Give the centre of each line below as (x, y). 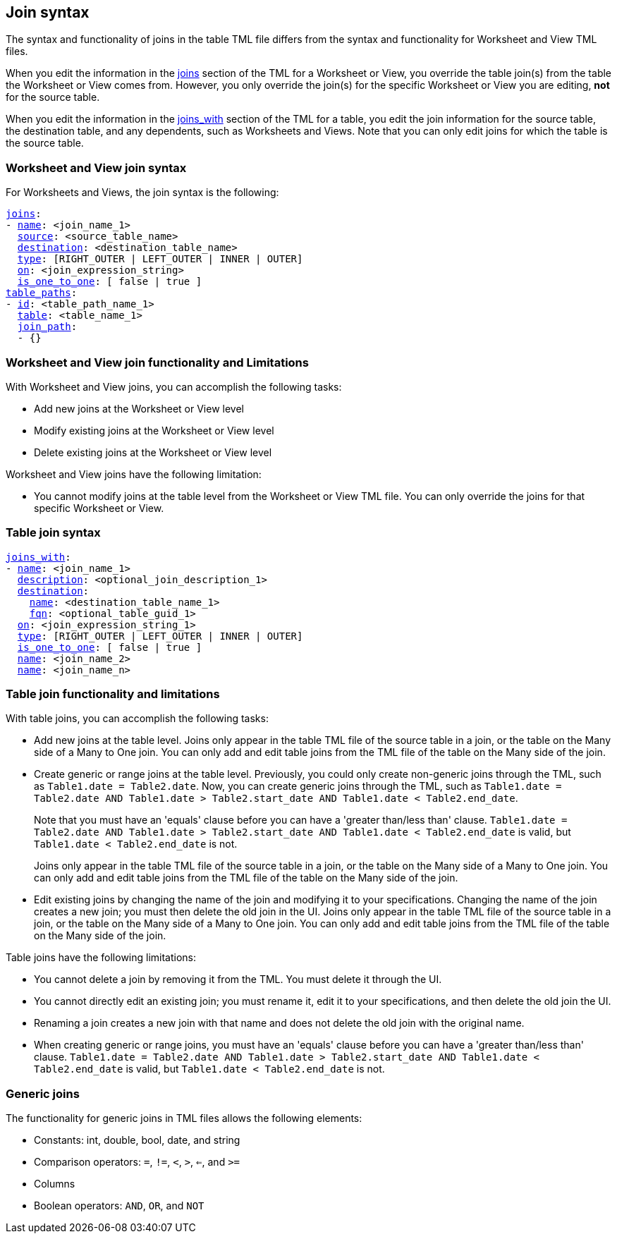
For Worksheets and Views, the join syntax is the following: (142, 193)
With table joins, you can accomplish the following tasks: (137, 719)
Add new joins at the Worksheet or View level (139, 408)
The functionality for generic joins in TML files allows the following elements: (184, 1118)
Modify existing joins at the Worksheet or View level (154, 430)
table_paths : (42, 293)
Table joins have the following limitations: (101, 958)
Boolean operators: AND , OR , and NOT (119, 1206)
